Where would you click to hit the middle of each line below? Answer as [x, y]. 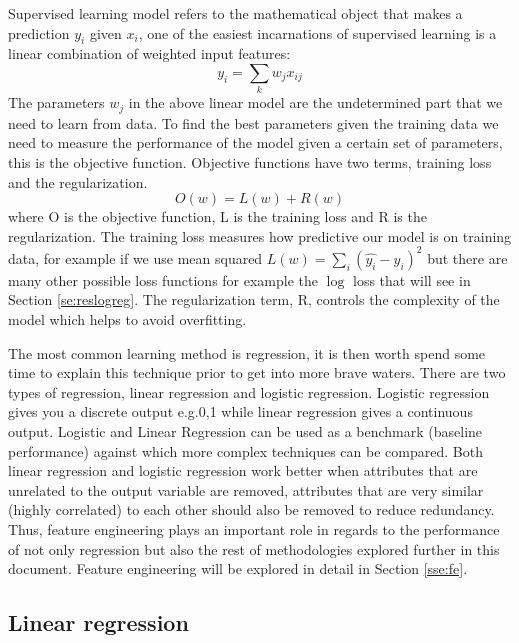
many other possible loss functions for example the [163, 279]
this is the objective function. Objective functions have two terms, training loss [250, 161]
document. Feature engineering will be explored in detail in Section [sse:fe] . [238, 568]
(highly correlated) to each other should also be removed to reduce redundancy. [251, 509]
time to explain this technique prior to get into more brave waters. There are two [257, 372]
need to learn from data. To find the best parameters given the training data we [253, 122]
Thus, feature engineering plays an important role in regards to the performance [254, 528]
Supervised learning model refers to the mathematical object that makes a [235, 13]
